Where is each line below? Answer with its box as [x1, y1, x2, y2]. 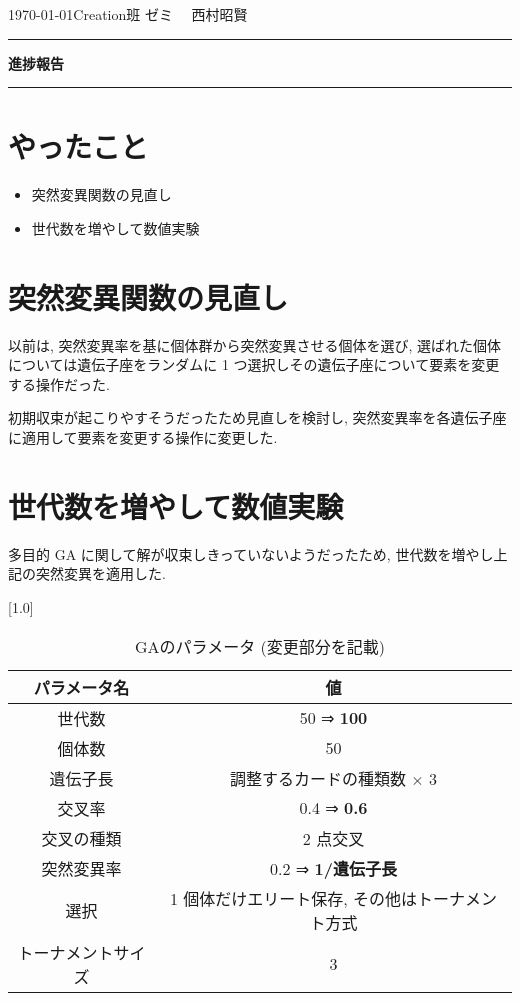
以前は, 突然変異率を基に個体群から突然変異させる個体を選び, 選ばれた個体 [8, 334, 502, 355]
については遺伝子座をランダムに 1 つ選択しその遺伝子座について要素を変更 [8, 354, 500, 375]
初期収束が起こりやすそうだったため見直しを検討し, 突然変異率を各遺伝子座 [8, 407, 507, 428]
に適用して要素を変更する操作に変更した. [8, 427, 278, 447]
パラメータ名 [33, 675, 130, 699]
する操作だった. [8, 373, 110, 394]
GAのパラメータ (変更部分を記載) [135, 634, 385, 658]
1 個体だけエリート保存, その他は [169, 886, 418, 910]
